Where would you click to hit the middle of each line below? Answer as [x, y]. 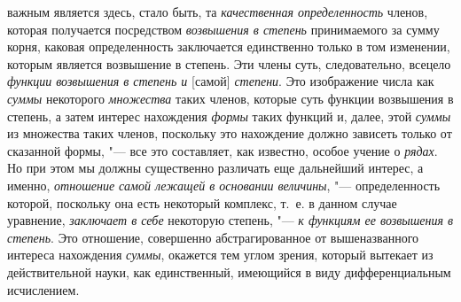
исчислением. [43, 289]
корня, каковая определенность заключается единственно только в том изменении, [229, 46]
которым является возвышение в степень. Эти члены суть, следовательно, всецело [229, 63]
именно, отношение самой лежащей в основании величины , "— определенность [224, 185]
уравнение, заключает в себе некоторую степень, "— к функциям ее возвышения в [230, 220]
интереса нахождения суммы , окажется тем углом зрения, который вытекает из [220, 255]
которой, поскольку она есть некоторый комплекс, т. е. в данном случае [202, 202]
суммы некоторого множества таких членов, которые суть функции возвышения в [230, 98]
